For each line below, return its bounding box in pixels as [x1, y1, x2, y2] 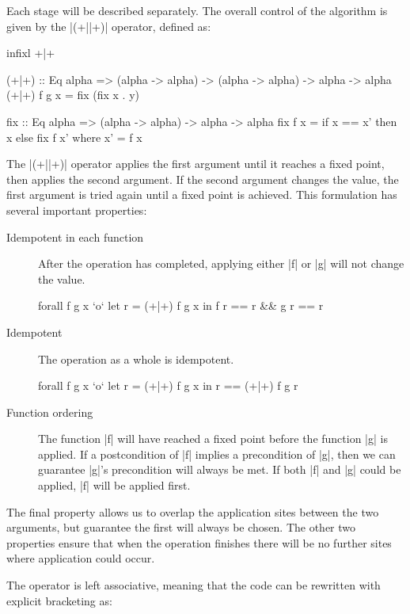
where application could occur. [6, 550, 155, 566]
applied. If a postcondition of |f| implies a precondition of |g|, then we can [38, 445, 396, 462]
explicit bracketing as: [6, 592, 112, 608]
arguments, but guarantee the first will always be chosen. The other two [6, 519, 356, 536]
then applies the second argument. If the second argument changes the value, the [6, 170, 399, 187]
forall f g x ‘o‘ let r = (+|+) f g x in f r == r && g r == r [38, 297, 324, 314]
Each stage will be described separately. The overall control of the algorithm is [6, 2, 388, 18]
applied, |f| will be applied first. [38, 477, 191, 494]
